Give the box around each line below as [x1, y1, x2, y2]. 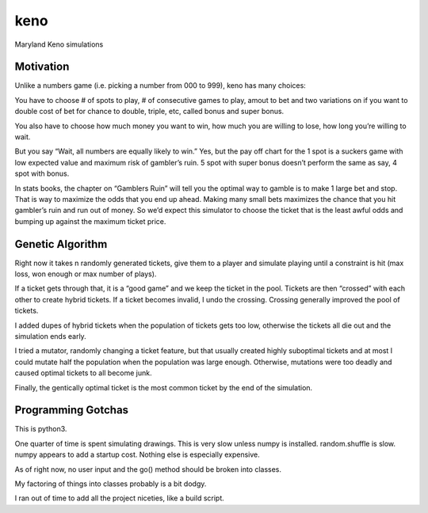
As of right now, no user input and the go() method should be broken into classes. [14, 464, 281, 474]
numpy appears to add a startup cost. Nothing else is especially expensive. [14, 450, 261, 459]
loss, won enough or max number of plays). [14, 269, 157, 279]
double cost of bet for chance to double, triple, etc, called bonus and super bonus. [14, 107, 285, 116]
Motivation [14, 60, 70, 74]
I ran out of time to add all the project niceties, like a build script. [14, 493, 225, 503]
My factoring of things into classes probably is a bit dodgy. [14, 479, 207, 488]
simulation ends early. [14, 332, 86, 340]
